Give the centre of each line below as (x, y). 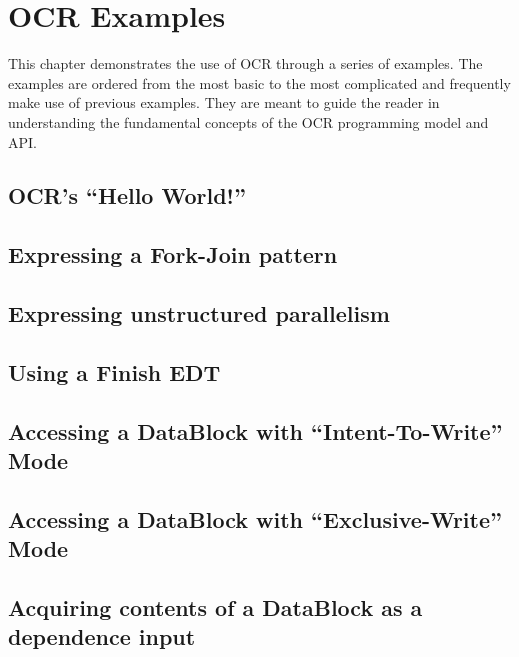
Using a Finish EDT (114, 371)
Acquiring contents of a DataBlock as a (215, 606)
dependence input (102, 636)
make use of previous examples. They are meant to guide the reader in (224, 102)
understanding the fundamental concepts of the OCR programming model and (248, 121)
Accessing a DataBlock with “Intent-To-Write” (255, 430)
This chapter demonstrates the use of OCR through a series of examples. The (245, 63)
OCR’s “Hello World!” (127, 195)
